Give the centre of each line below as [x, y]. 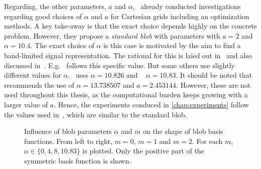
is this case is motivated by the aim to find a [172, 45]
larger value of [26, 104]
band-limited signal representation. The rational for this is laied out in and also [128, 55]
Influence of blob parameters [68, 131]
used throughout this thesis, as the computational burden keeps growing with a [126, 95]
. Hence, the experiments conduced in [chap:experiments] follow [151, 104]
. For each [207, 141]
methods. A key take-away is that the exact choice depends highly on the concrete [130, 26]
